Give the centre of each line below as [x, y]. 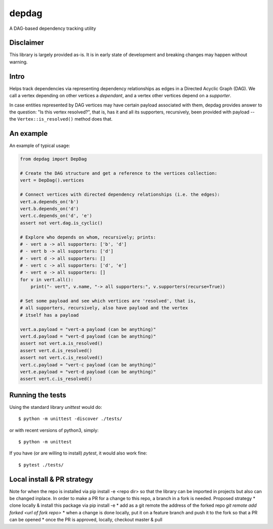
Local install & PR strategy [51, 479]
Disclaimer [27, 43]
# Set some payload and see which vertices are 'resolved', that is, [108, 301]
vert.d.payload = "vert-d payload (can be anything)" [88, 336]
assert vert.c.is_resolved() [56, 379]
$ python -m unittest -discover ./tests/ [70, 419]
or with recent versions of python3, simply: [54, 430]
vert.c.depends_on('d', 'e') [56, 216]
